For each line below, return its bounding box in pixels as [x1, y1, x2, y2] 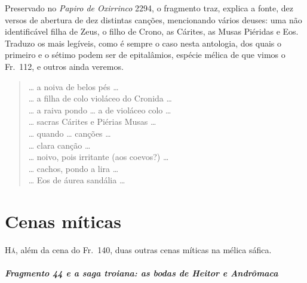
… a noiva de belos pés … [28, 80, 119, 93]
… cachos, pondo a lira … [28, 162, 119, 174]
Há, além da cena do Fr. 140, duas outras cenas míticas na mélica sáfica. [5, 244, 272, 256]
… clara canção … [28, 139, 91, 151]
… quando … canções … [28, 127, 111, 139]
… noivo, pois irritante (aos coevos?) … [28, 150, 169, 163]
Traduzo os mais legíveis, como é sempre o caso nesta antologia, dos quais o [5, 36, 281, 49]
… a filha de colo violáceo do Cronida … [28, 92, 172, 104]
